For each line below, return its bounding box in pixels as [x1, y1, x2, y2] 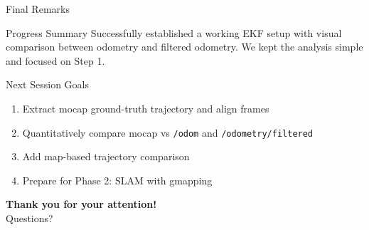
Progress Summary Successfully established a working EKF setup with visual [6, 25, 342, 40]
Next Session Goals [6, 77, 89, 92]
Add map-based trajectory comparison [22, 149, 190, 164]
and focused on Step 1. [6, 53, 105, 68]
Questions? [6, 211, 53, 225]
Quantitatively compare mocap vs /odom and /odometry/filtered [22, 125, 314, 140]
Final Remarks [6, 1, 70, 16]
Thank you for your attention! [6, 197, 157, 211]
